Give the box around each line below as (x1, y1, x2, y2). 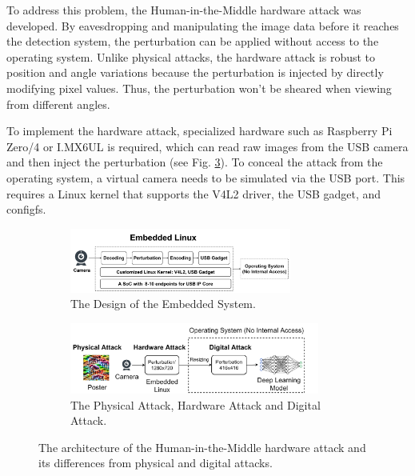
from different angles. (6, 95, 110, 112)
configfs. (6, 201, 46, 218)
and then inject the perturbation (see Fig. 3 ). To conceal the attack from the (6, 154, 383, 170)
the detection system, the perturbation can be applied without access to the (6, 33, 379, 50)
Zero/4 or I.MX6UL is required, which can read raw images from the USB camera (6, 138, 409, 154)
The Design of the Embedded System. (70, 295, 256, 312)
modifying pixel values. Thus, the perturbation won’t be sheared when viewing (6, 79, 392, 96)
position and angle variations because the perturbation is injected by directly (6, 64, 384, 81)
